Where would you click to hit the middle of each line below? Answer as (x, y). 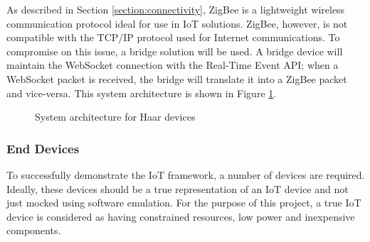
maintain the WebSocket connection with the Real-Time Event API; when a (173, 65)
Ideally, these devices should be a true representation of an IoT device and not (178, 188)
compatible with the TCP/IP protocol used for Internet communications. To (173, 37)
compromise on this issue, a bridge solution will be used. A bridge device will (175, 51)
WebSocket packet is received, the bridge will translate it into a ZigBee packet (177, 78)
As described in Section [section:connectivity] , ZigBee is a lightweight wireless (176, 9)
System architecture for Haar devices (115, 117)
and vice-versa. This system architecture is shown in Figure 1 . (142, 93)
